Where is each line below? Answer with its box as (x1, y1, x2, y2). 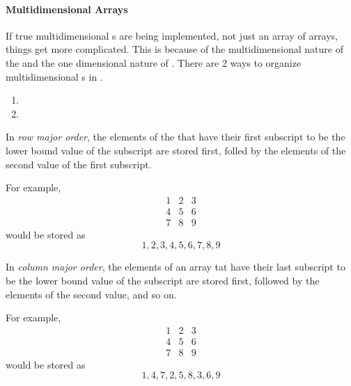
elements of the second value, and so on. (6, 287, 177, 301)
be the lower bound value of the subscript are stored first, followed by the (6, 273, 320, 288)
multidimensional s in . (6, 69, 103, 83)
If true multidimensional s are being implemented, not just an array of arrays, (6, 28, 338, 42)
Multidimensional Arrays (6, 1, 128, 16)
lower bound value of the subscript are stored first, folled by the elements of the (6, 143, 346, 157)
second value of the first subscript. (6, 156, 152, 171)
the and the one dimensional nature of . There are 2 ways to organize (6, 55, 302, 70)
